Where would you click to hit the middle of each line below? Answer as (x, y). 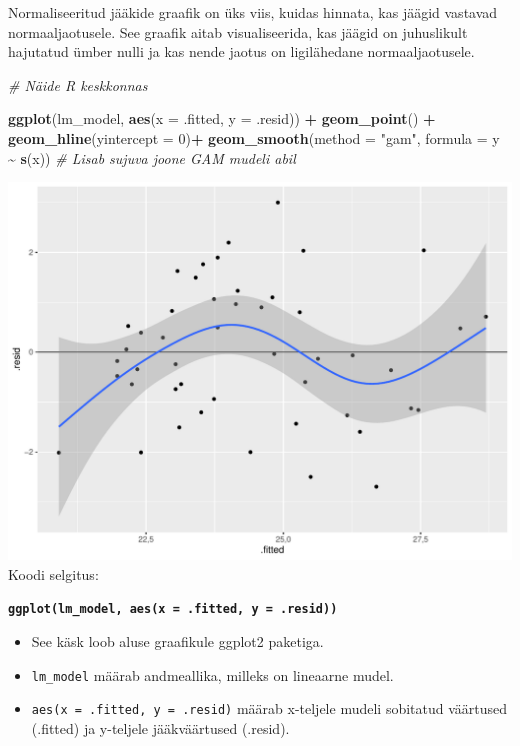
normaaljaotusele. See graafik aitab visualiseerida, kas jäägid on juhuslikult (238, 31)
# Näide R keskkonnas (78, 84)
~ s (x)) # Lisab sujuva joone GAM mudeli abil (152, 157)
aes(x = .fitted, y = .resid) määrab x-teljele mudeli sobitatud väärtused (269, 708)
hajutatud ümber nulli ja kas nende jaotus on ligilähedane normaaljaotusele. (241, 51)
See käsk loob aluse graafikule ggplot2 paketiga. (177, 641)
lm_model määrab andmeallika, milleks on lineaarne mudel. (212, 674)
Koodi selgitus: (53, 573)
